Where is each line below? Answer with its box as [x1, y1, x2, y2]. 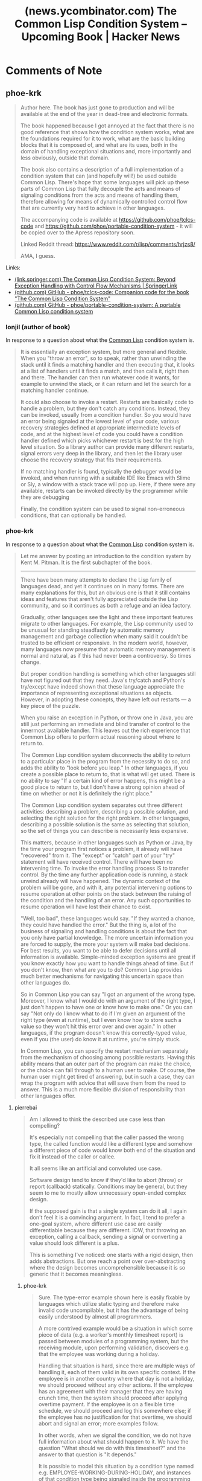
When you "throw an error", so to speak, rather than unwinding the [20, 355, 186, 362]
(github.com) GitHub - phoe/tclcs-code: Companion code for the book [14, 289, 189, 295]
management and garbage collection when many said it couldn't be [20, 632, 188, 640]
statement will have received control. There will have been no [20, 858, 173, 865]
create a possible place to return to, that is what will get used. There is [20, 770, 195, 777]
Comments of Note [5, 64, 103, 78]
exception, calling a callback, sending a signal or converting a [29, 1233, 183, 1240]
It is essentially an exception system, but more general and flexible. [20, 349, 188, 356]
